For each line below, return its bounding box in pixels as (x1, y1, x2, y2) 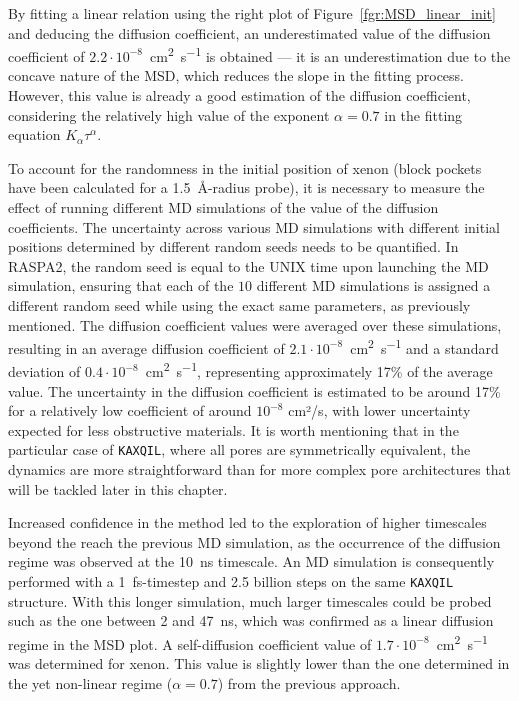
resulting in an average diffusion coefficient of (8, 337, 285, 358)
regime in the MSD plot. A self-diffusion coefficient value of (8, 633, 372, 654)
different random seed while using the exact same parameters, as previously (8, 294, 471, 315)
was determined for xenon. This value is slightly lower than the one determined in (8, 653, 510, 674)
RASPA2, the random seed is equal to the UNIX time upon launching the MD (8, 255, 489, 276)
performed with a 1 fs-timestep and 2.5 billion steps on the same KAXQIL (8, 571, 454, 592)
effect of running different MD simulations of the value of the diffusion (8, 197, 439, 217)
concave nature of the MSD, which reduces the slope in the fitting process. (8, 65, 464, 86)
